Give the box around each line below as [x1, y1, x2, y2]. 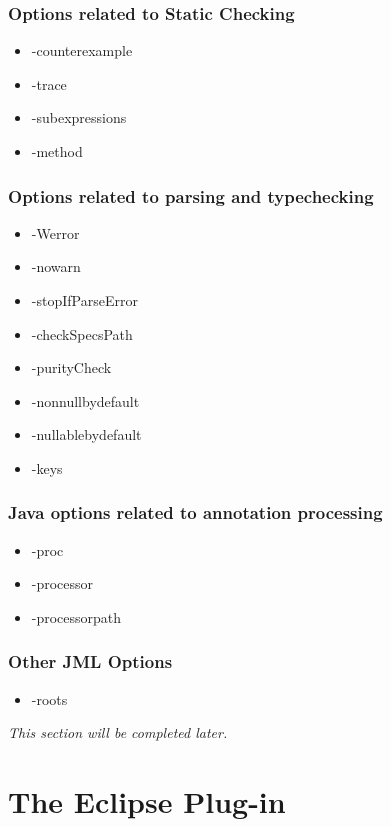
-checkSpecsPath [31, 323, 133, 344]
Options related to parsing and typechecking [8, 183, 374, 208]
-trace [31, 73, 67, 94]
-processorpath [31, 606, 122, 627]
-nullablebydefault [31, 424, 142, 445]
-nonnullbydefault [31, 390, 140, 411]
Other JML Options [8, 649, 173, 674]
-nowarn [31, 256, 81, 277]
